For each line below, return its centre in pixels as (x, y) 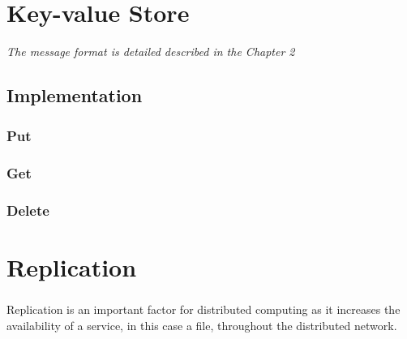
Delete (28, 210)
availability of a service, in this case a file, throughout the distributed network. (202, 325)
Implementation (75, 95)
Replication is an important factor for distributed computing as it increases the (203, 309)
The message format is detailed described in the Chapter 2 (151, 51)
